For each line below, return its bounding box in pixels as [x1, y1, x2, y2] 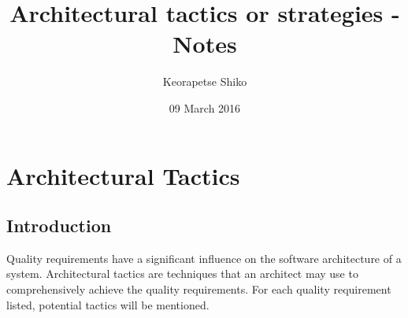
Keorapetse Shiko [162, 73, 247, 90]
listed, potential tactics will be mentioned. [6, 296, 210, 312]
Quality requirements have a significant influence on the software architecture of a [6, 250, 402, 266]
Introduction [6, 213, 112, 238]
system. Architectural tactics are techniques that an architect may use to [6, 265, 358, 282]
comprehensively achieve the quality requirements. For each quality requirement [6, 281, 391, 298]
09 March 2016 [169, 99, 241, 116]
